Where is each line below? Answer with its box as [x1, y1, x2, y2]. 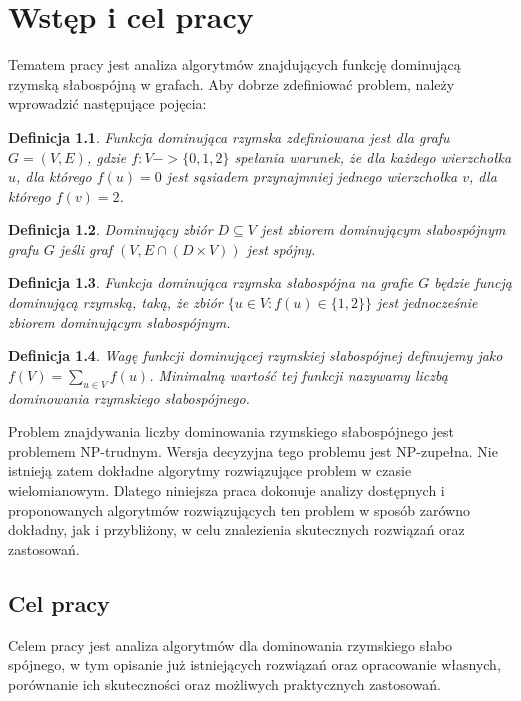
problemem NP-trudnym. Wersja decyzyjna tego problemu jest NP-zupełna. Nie [8, 440, 498, 461]
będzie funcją [434, 272, 512, 293]
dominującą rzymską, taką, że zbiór [8, 292, 223, 313]
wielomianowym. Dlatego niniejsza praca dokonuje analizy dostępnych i [8, 480, 445, 501]
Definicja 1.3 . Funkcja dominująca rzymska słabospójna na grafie [8, 272, 414, 293]
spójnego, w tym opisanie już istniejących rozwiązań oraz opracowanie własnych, [8, 654, 501, 675]
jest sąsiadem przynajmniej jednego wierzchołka [166, 166, 458, 187]
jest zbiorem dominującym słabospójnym [261, 219, 506, 240]
